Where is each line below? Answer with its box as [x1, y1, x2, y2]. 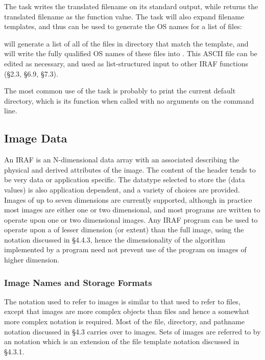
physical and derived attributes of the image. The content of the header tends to [4, 164, 256, 175]
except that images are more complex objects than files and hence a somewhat [4, 306, 250, 317]
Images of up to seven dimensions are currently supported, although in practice [4, 194, 252, 205]
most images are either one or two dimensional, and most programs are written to [4, 204, 260, 215]
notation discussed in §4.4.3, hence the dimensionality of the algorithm [4, 234, 225, 245]
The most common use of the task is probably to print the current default [4, 85, 236, 96]
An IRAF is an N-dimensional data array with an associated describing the [4, 154, 239, 165]
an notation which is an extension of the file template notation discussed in [4, 336, 239, 347]
